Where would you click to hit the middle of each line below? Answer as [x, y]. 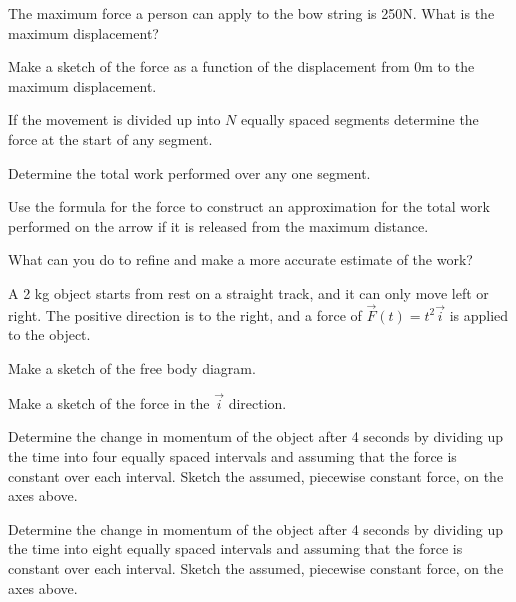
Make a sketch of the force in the [109, 402]
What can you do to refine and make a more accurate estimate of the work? [240, 259]
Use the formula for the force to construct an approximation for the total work [249, 206]
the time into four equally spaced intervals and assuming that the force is [232, 455]
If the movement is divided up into [114, 119]
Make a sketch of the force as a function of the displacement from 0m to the [241, 66]
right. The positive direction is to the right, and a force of [185, 314]
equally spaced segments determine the [359, 119]
